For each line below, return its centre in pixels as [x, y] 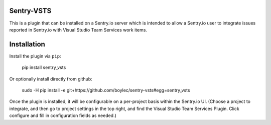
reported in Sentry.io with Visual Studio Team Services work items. [78, 29]
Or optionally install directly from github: [51, 79]
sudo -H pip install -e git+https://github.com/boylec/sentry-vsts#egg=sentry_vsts [106, 90]
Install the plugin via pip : [35, 56]
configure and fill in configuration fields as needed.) [63, 115]
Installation [27, 44]
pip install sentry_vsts [44, 67]
